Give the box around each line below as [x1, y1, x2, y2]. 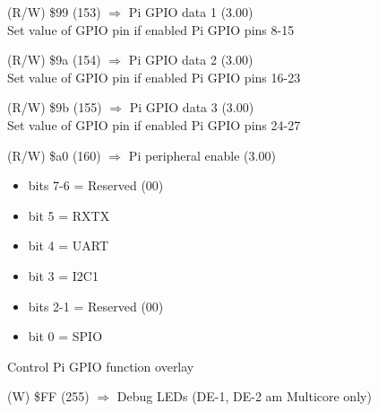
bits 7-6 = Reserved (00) [28, 176, 164, 195]
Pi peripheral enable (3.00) [128, 145, 276, 164]
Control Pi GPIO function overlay [7, 356, 194, 375]
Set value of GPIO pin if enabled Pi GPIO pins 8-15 [7, 20, 295, 39]
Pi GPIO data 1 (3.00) [128, 3, 253, 21]
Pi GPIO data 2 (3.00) [128, 50, 253, 69]
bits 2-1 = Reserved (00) [28, 296, 164, 315]
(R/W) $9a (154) [7, 50, 101, 69]
